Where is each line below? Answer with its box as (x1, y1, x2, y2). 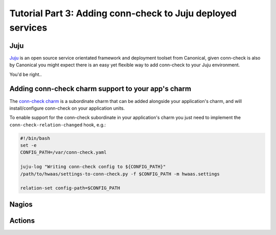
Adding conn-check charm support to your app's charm (9, 85, 192, 93)
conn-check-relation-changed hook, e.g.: (9, 121, 106, 127)
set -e (20, 143, 37, 148)
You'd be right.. (9, 71, 42, 77)
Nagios (9, 200, 33, 208)
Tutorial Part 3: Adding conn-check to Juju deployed (9, 8, 237, 19)
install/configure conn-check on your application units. (9, 105, 125, 111)
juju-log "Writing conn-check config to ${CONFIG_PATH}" (20, 164, 166, 170)
